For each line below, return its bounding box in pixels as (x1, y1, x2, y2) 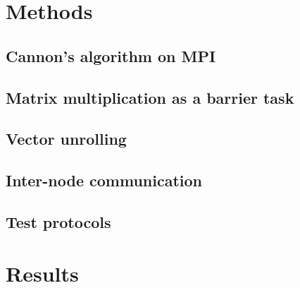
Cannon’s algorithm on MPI (6, 44, 216, 66)
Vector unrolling (6, 128, 127, 150)
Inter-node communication (6, 169, 203, 191)
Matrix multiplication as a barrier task (6, 86, 294, 108)
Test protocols (6, 210, 111, 232)
